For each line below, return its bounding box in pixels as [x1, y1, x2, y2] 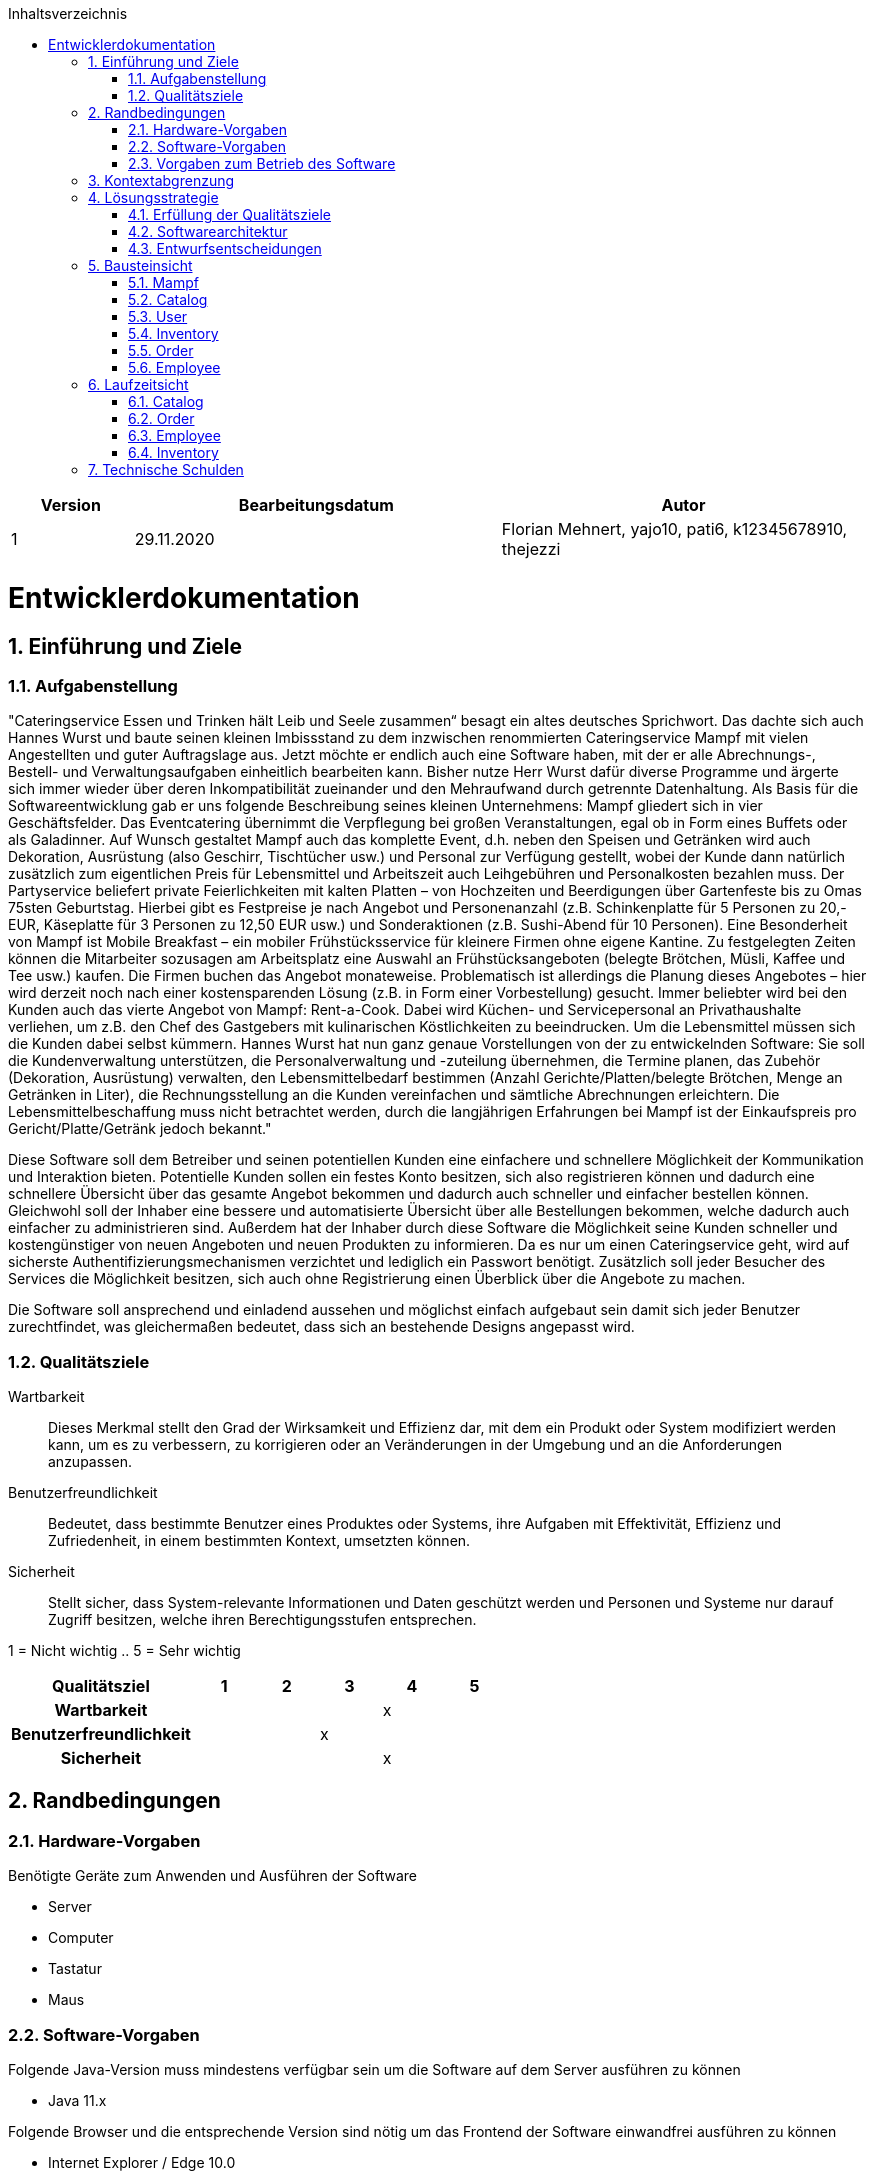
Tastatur [48, 1960, 102, 1978]
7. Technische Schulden [88, 461, 244, 478]
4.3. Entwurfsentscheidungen [128, 240, 322, 257]
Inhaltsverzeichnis [8, 5, 128, 22]
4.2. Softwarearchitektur [128, 223, 288, 240]
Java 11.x [48, 2092, 107, 2110]
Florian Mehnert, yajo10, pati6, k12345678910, [501, 519, 848, 539]
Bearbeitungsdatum [238, 495, 394, 515]
